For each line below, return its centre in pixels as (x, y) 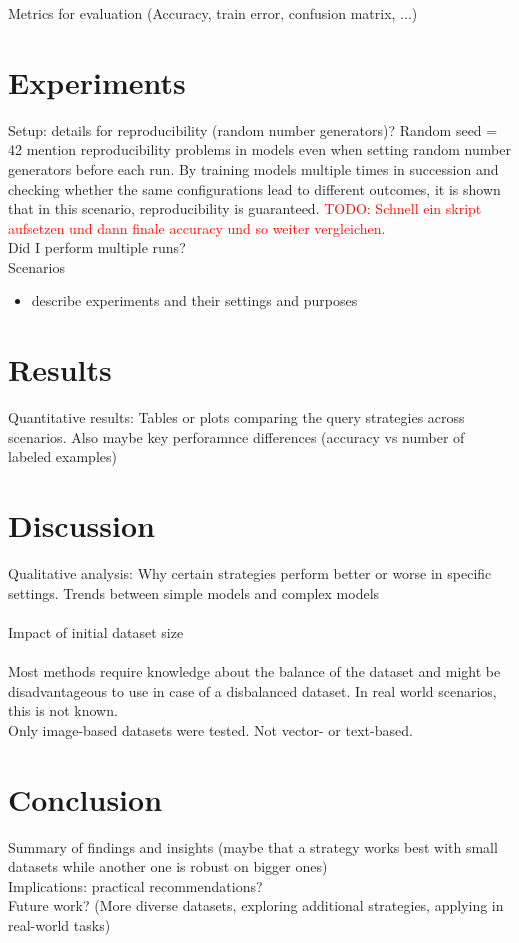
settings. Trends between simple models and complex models (194, 592)
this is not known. (63, 710)
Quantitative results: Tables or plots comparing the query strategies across (236, 417)
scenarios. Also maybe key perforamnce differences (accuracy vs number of (236, 436)
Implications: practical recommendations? (135, 885)
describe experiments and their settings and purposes (194, 300)
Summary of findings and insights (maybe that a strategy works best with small (253, 846)
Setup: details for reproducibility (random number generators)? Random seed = (253, 129)
